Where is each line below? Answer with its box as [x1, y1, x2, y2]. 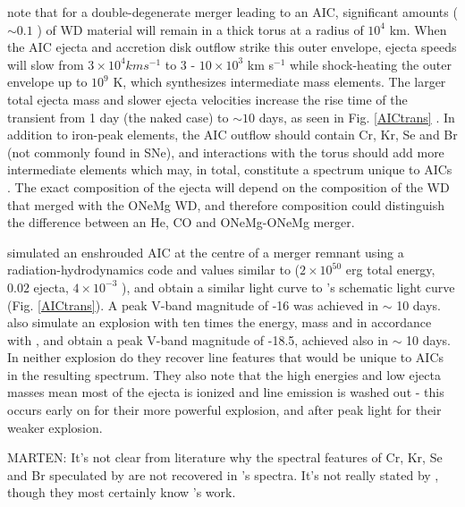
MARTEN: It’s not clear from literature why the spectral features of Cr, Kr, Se [7, 448, 443, 467]
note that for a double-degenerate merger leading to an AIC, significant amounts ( [7, 3, 458, 21]
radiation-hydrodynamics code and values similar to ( [7, 260, 300, 279]
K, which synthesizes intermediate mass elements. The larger [113, 72, 446, 91]
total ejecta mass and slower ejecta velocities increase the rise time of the [7, 89, 408, 108]
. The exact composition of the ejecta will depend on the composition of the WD [7, 177, 450, 196]
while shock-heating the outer [289, 55, 452, 73]
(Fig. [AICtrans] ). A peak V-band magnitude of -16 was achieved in [7, 295, 378, 314]
